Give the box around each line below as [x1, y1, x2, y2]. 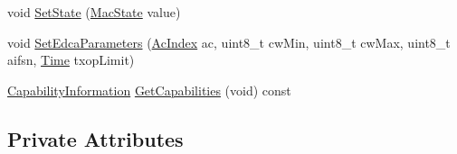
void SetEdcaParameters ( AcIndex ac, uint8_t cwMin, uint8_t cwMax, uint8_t [7, 32, 451, 51]
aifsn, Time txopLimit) [7, 50, 135, 69]
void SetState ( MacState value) [7, 3, 181, 21]
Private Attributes [7, 124, 184, 152]
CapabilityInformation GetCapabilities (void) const [7, 80, 291, 99]
